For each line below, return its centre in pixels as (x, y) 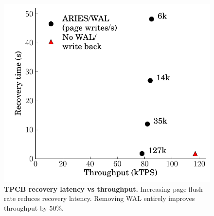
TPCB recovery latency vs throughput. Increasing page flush (103, 189)
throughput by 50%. (34, 207)
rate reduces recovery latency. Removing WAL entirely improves (99, 198)
